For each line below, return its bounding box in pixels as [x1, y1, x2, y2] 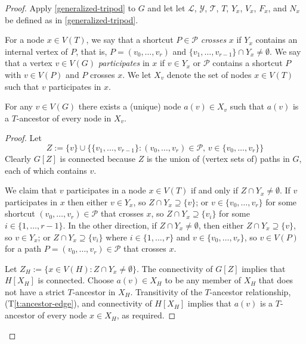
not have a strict [5, 285, 65, 298]
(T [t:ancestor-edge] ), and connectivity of [5, 297, 152, 309]
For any [5, 100, 33, 112]
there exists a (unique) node [78, 100, 181, 112]
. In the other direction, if [63, 218, 157, 231]
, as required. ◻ [116, 309, 176, 321]
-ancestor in [72, 285, 116, 298]
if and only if [191, 184, 238, 196]
